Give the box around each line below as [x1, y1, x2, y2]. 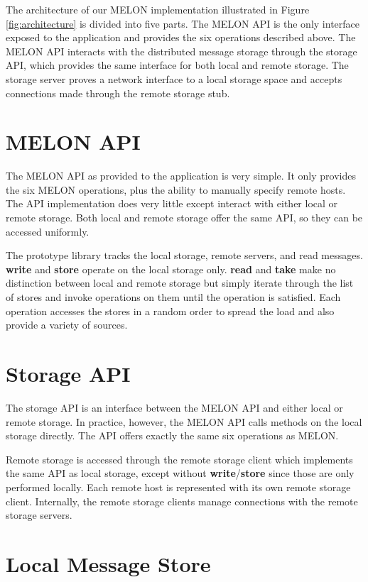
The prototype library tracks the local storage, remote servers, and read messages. [6, 248, 363, 263]
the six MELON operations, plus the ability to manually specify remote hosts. [6, 182, 346, 197]
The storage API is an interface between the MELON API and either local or [6, 400, 343, 414]
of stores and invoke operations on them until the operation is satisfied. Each [6, 290, 341, 304]
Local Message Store [6, 549, 211, 578]
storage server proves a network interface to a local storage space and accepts [6, 71, 342, 86]
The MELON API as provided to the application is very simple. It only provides [6, 168, 356, 183]
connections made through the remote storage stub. [6, 85, 230, 100]
